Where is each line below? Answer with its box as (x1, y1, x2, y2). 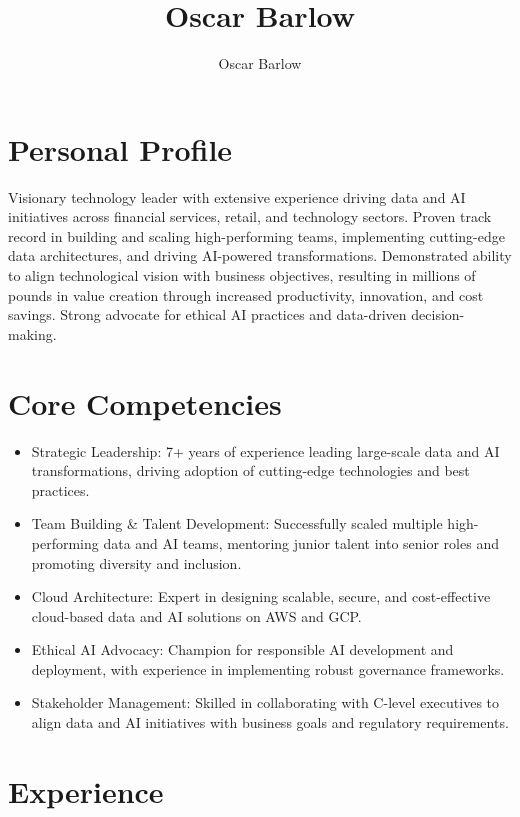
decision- (411, 304, 465, 325)
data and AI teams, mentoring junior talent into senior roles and (103, 532, 499, 553)
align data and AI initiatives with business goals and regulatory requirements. (31, 712, 509, 733)
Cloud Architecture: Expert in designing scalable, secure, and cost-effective (31, 586, 491, 607)
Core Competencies (8, 382, 282, 423)
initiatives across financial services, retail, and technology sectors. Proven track (8, 206, 492, 227)
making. (8, 323, 57, 344)
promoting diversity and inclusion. (31, 552, 242, 573)
